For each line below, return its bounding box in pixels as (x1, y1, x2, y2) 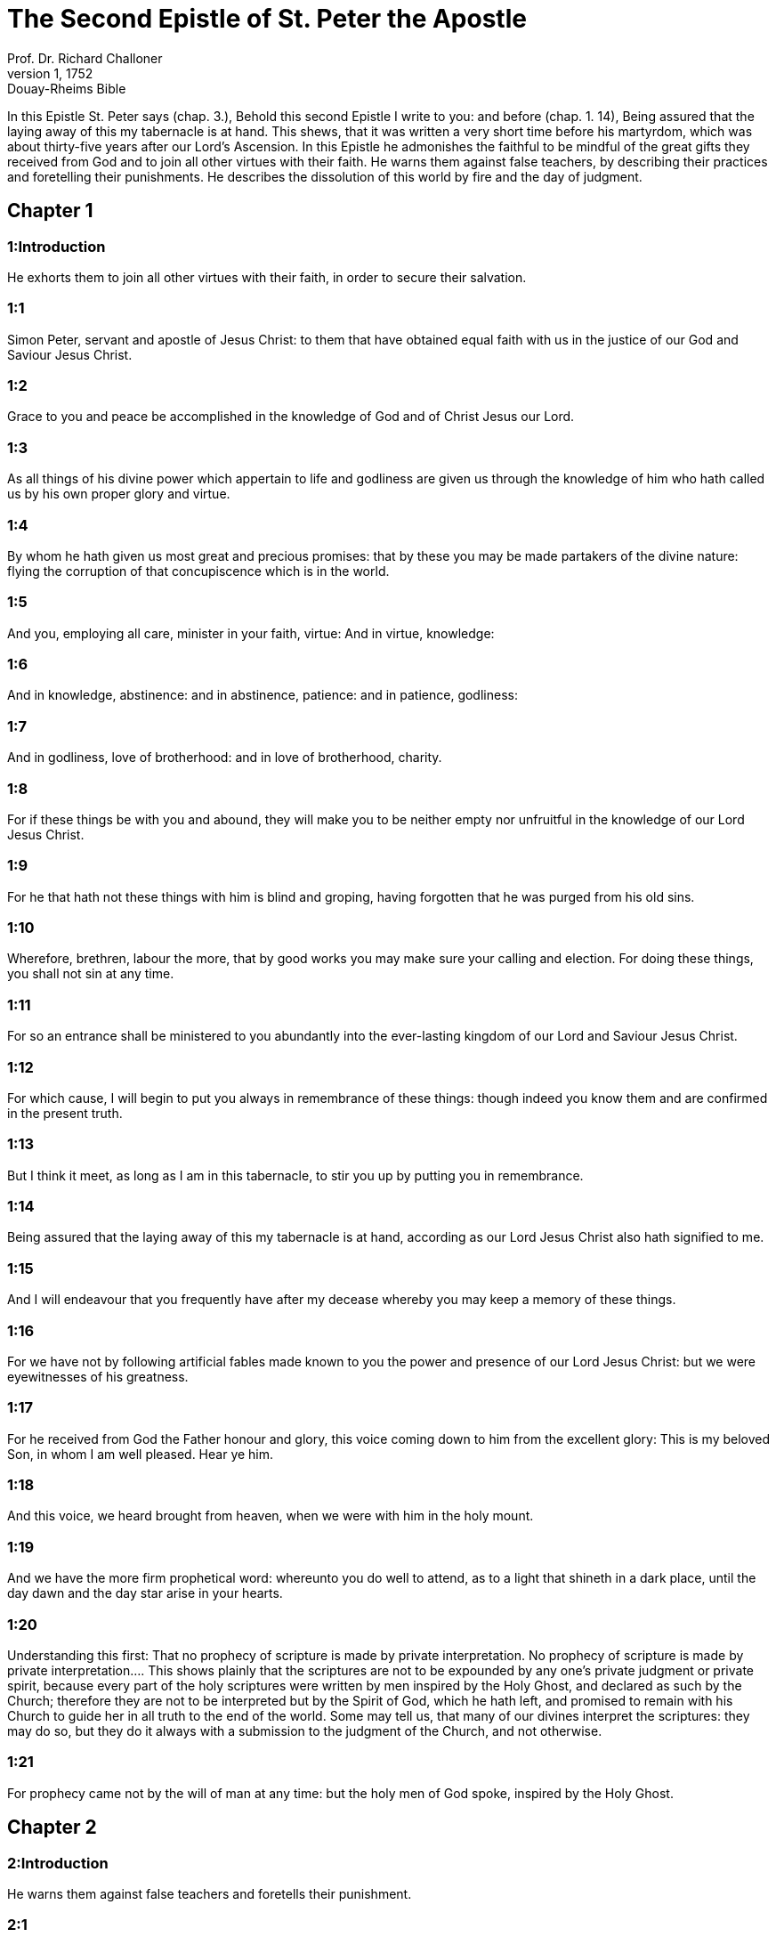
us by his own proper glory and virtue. (7, 486, 230, 502)
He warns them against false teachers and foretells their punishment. (7, 1885, 412, 1901)
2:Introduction (7, 1853, 109, 1872)
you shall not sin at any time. (7, 966, 174, 982)
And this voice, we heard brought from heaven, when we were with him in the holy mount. (7, 1508, 534, 1524)
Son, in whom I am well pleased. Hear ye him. (7, 1446, 274, 1462)
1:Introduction (7, 237, 106, 255)
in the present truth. (7, 1105, 123, 1121)
